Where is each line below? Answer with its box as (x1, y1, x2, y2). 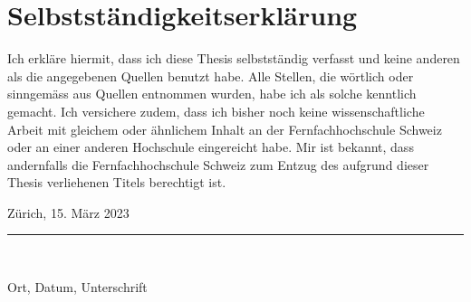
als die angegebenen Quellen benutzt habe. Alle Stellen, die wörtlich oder (7, 66, 414, 85)
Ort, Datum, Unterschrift (7, 278, 148, 297)
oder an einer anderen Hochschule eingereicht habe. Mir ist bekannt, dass (7, 137, 414, 156)
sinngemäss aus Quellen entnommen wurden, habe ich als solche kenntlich (7, 84, 417, 103)
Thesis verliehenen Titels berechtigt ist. (7, 173, 226, 192)
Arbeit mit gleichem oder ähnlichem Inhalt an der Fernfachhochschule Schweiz (7, 119, 442, 138)
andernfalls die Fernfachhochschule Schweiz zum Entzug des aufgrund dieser (7, 155, 429, 174)
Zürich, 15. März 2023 (7, 203, 130, 222)
